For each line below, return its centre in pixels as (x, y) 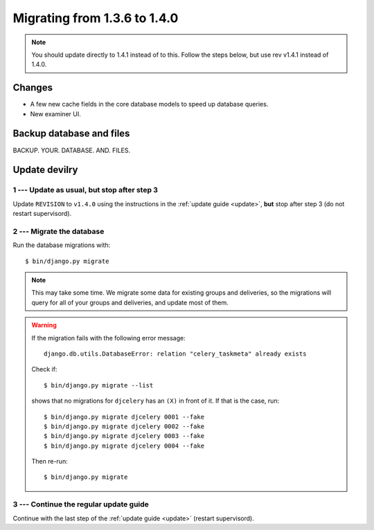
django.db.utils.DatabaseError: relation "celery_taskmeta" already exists (175, 354)
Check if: (44, 369)
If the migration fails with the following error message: (109, 338)
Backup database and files (71, 134)
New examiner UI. (55, 113)
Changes (33, 88)
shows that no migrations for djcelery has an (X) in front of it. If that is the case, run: (155, 401)
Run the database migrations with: (62, 245)
